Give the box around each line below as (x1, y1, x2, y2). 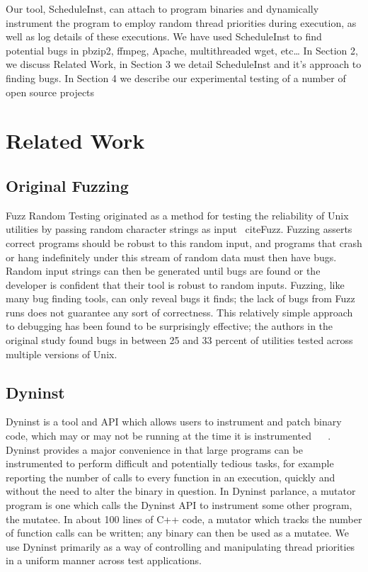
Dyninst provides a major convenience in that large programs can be (6, 442, 303, 457)
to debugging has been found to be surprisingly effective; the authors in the (6, 319, 333, 333)
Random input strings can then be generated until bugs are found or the (6, 263, 321, 278)
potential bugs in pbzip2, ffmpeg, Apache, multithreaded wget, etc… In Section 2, (6, 42, 358, 57)
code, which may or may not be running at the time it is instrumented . (6, 428, 331, 443)
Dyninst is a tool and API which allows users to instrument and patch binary (6, 414, 342, 429)
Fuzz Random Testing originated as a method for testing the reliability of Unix (6, 207, 349, 222)
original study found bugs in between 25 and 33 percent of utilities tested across (6, 333, 353, 348)
